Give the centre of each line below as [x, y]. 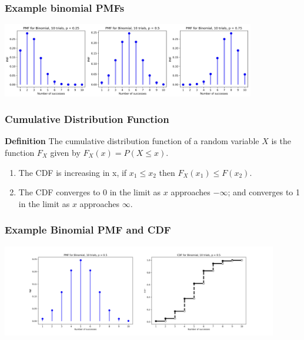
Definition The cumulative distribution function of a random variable [132, 141]
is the [281, 141]
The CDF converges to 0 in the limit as [90, 192]
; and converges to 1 [264, 192]
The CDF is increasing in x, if [73, 172]
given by [65, 152]
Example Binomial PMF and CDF [88, 230]
